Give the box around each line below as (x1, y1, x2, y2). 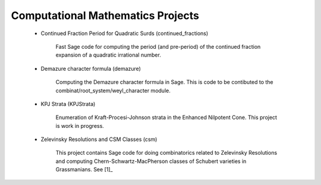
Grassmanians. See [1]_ (55, 166, 113, 173)
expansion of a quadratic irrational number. (55, 51, 162, 59)
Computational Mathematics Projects (11, 9, 199, 22)
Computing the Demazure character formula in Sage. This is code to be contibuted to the (55, 79, 273, 86)
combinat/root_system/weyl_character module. (55, 87, 171, 94)
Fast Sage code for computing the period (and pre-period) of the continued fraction (55, 43, 261, 50)
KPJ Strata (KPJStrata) (40, 100, 96, 107)
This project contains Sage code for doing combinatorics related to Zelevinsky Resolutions (55, 149, 278, 156)
